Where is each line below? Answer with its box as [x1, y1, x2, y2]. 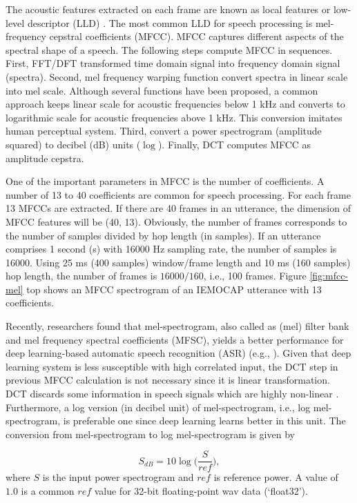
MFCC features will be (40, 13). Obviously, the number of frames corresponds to [6, 214, 347, 228]
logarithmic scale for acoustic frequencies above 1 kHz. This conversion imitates [6, 110, 342, 124]
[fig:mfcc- [309, 268, 349, 283]
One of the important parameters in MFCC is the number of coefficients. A [6, 174, 325, 188]
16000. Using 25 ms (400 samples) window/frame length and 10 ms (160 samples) [6, 255, 351, 269]
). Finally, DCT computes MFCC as [157, 137, 311, 151]
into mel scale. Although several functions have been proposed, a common [6, 83, 318, 97]
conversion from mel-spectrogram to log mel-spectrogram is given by [6, 426, 295, 441]
